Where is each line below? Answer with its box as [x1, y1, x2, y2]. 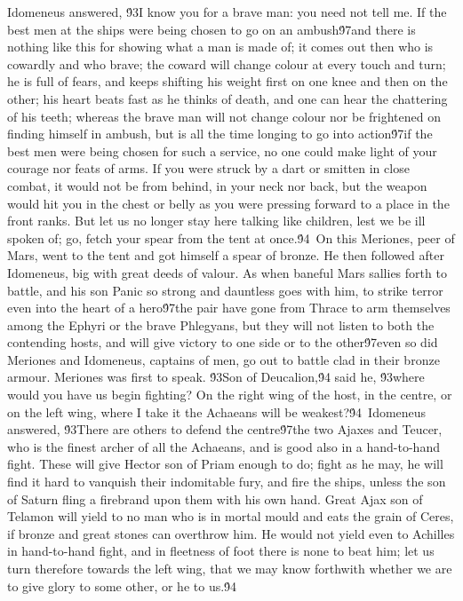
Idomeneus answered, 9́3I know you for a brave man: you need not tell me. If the [7, 3, 447, 20]
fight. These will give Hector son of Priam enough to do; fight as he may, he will [7, 455, 443, 473]
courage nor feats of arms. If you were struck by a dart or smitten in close [7, 159, 410, 178]
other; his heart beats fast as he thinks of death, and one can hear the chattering [7, 89, 448, 107]
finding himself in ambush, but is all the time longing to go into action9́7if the [7, 124, 433, 143]
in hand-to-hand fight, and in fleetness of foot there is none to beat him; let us [7, 542, 435, 560]
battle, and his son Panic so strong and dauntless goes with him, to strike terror [7, 281, 443, 299]
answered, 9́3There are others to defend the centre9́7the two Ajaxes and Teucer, [7, 420, 443, 439]
